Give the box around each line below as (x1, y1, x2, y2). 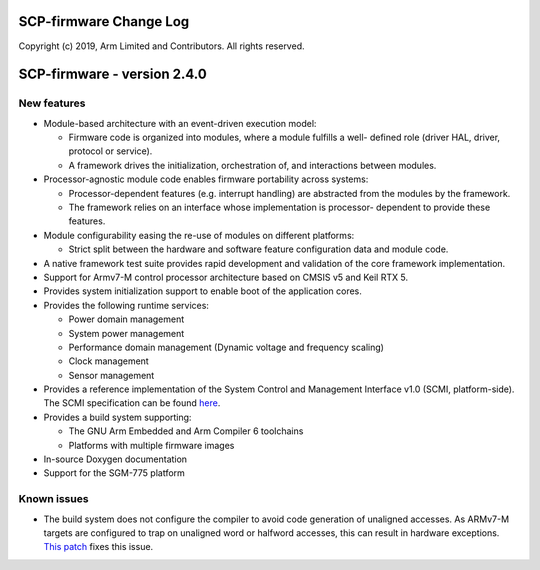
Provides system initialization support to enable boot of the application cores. (43, 285, 362, 297)
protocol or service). (68, 145, 153, 157)
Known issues (18, 492, 89, 506)
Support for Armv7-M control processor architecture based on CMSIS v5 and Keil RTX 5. (43, 271, 409, 283)
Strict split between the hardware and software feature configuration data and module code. (68, 243, 449, 255)
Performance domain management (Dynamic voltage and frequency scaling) (68, 341, 385, 353)
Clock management (68, 355, 149, 367)
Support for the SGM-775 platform (43, 467, 185, 479)
